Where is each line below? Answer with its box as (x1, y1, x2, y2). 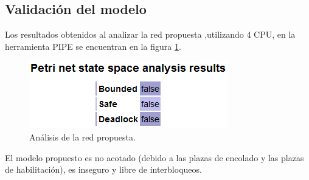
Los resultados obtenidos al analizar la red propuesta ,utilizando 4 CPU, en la (5, 28, 296, 41)
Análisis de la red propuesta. (29, 130, 136, 143)
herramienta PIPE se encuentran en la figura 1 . (5, 40, 181, 52)
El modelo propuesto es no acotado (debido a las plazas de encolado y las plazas (5, 151, 304, 164)
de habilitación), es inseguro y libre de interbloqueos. (5, 163, 202, 176)
